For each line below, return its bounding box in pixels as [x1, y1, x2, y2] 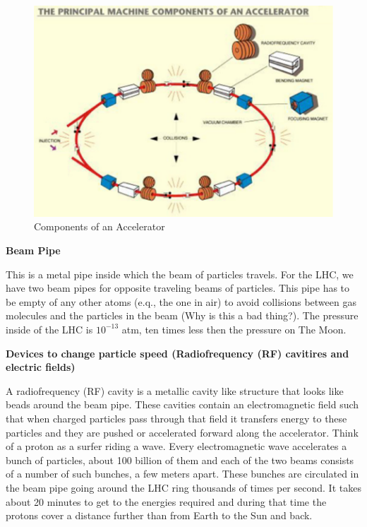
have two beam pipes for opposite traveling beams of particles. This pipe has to [6, 280, 350, 295]
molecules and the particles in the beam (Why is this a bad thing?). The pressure [6, 308, 359, 323]
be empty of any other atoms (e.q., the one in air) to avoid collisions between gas [6, 294, 356, 309]
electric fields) [6, 360, 76, 374]
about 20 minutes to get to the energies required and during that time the [6, 494, 327, 509]
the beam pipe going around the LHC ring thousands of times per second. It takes [6, 480, 361, 495]
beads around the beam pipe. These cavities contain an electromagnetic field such [6, 397, 359, 412]
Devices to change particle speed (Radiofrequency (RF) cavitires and [6, 345, 349, 360]
